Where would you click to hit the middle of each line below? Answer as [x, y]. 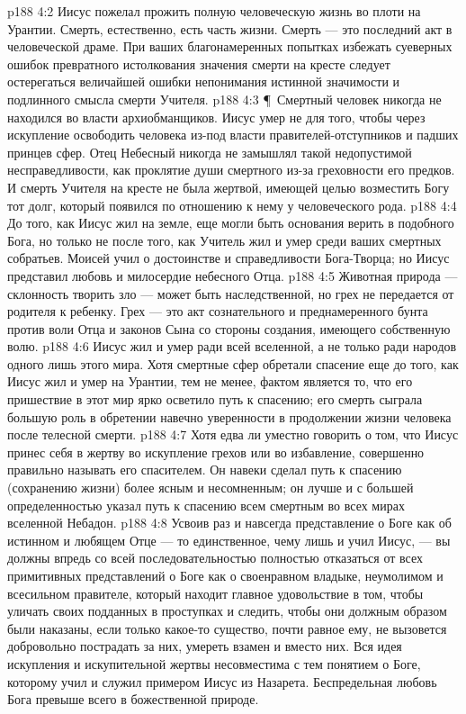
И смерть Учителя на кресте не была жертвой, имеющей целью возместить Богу [229, 187]
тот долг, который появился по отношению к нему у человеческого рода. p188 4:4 [232, 205]
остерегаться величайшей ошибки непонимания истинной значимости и [204, 81]
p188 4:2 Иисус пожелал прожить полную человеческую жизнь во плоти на [214, 11]
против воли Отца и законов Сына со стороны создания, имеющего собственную [229, 328]
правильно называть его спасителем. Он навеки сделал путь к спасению [205, 470]
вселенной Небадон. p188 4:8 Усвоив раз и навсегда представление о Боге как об [229, 523]
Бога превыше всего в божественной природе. [133, 699]
